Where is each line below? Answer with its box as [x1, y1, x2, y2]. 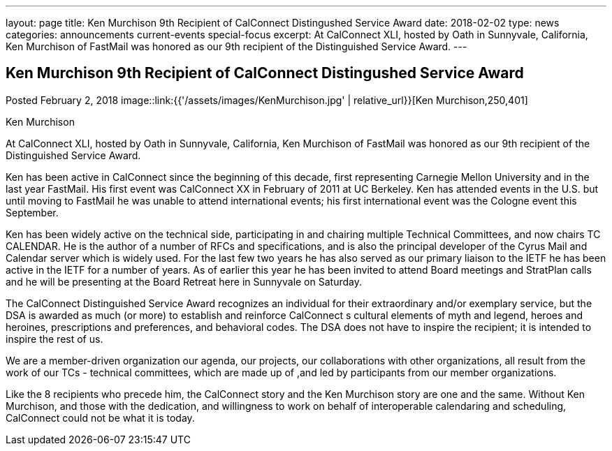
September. [6, 206, 59, 219]
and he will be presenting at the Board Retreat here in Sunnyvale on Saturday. [6, 275, 362, 288]
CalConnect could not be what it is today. [6, 411, 195, 424]
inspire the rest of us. [6, 332, 103, 345]
